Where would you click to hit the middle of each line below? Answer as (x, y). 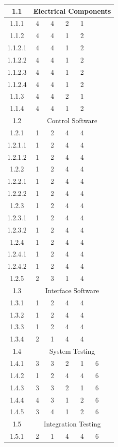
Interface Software (72, 290)
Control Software (72, 120)
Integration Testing (72, 424)
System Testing (72, 351)
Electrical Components (72, 11)
